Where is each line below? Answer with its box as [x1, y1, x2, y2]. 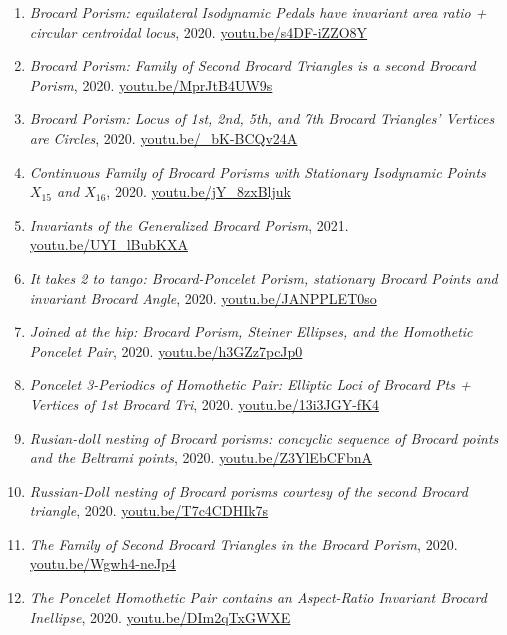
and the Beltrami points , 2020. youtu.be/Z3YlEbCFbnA [29, 447, 373, 468]
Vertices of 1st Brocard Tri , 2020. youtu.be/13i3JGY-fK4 [29, 393, 380, 414]
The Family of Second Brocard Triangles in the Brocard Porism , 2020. [29, 533, 458, 554]
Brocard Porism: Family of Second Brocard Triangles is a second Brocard [29, 55, 476, 76]
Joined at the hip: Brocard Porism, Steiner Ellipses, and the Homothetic [29, 321, 473, 342]
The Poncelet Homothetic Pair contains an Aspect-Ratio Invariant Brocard [29, 587, 487, 608]
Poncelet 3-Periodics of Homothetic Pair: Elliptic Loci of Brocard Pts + [29, 374, 471, 395]
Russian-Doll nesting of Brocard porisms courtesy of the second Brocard [29, 480, 468, 501]
